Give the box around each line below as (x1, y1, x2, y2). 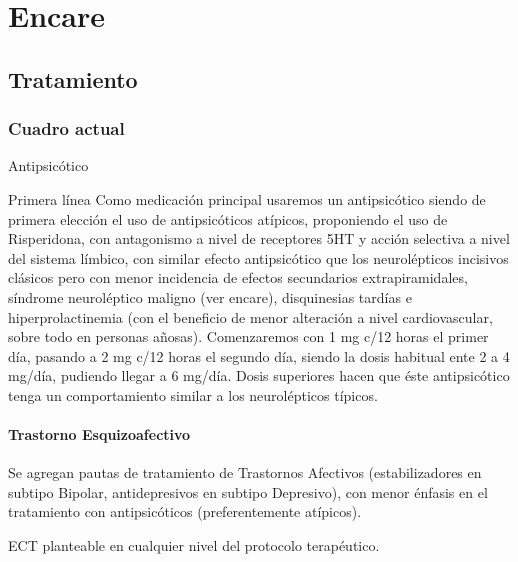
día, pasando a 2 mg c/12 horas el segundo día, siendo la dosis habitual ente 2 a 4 (8, 345, 510, 366)
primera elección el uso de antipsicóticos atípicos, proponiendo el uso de (8, 208, 448, 229)
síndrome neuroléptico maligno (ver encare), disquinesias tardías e (8, 286, 412, 307)
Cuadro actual (8, 116, 125, 141)
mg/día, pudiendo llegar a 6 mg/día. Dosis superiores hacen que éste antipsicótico (8, 365, 510, 386)
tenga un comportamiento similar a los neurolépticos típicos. (8, 384, 378, 405)
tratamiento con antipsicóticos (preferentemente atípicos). (8, 501, 362, 522)
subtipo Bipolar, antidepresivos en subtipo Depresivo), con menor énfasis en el (8, 481, 488, 502)
